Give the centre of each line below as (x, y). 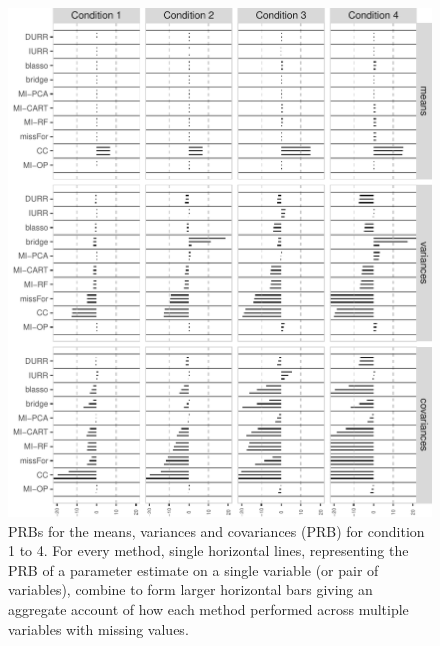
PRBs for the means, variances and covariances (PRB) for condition (216, 530)
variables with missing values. (98, 628)
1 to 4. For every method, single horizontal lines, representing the (208, 550)
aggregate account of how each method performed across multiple (208, 608)
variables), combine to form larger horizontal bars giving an (190, 589)
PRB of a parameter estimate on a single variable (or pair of (193, 569)
